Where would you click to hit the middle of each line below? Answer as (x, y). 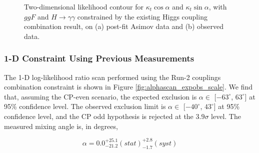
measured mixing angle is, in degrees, (61, 126)
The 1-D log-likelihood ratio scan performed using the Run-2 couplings (112, 77)
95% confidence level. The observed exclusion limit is (85, 106)
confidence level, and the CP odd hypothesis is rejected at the (99, 116)
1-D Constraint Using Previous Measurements (99, 58)
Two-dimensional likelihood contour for (84, 6)
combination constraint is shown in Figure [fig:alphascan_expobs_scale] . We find (128, 87)
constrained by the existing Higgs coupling (142, 16)
